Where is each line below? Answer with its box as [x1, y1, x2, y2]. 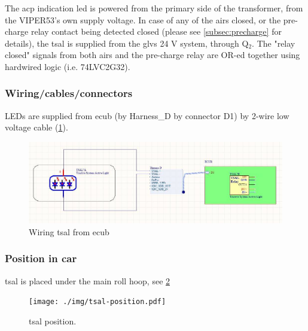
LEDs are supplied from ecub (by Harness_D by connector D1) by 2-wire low [5, 109, 289, 122]
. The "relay [252, 37, 295, 49]
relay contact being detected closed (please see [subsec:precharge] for [31, 25, 282, 38]
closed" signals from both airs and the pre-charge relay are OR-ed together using [5, 48, 300, 61]
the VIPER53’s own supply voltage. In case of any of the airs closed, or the [5, 13, 281, 26]
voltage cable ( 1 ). [5, 121, 68, 133]
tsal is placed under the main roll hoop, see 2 [5, 274, 170, 287]
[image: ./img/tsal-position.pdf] [29, 297, 166, 306]
